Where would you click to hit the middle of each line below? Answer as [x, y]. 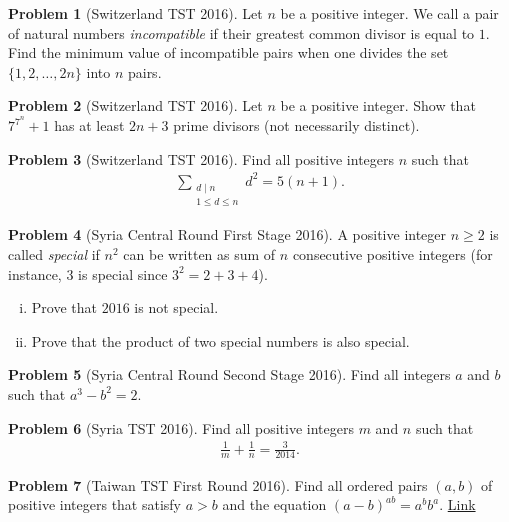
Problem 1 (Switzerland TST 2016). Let [135, 13]
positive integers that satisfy [95, 504]
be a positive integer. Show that [378, 105]
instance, [35, 273]
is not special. [176, 307]
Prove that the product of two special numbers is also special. [220, 340]
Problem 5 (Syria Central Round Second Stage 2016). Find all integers [229, 374]
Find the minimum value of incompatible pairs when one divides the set [228, 52]
